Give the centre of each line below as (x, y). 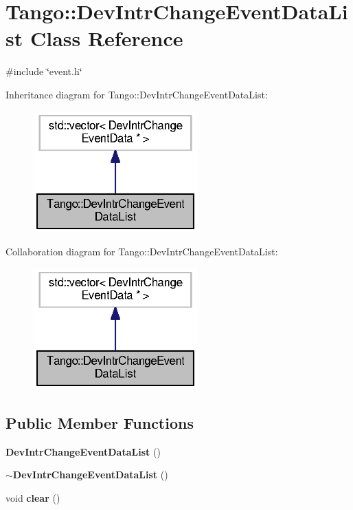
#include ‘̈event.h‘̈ (44, 71)
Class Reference (106, 38)
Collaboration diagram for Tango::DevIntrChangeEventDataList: (142, 252)
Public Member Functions (100, 422)
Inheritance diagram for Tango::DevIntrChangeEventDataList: (137, 94)
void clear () (33, 497)
